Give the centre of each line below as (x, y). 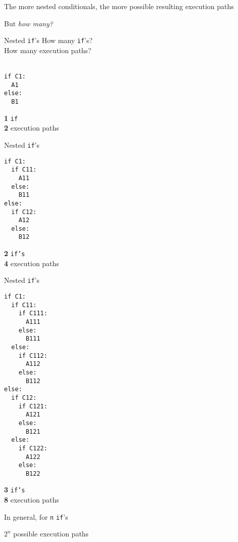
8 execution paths (32, 500)
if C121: (33, 406)
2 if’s (15, 253)
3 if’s (15, 490)
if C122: (33, 448)
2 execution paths (32, 128)
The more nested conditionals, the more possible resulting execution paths (119, 6)
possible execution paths (51, 534)
